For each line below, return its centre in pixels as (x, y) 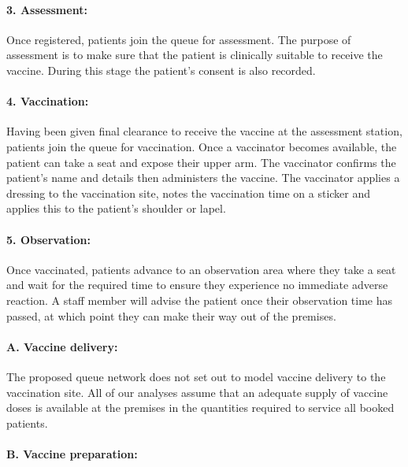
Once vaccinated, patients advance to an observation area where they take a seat (201, 269)
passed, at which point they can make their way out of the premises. (171, 315)
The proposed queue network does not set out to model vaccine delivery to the (196, 376)
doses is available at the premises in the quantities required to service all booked (200, 408)
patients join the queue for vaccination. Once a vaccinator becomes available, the (202, 146)
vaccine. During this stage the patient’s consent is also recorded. (161, 70)
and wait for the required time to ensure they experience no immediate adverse (197, 285)
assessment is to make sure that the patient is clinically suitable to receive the (195, 55)
